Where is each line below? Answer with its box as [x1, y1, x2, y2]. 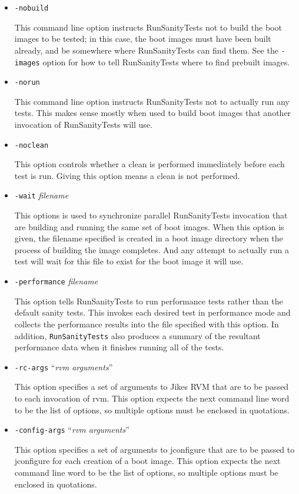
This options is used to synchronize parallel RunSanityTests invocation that [14, 209, 288, 221]
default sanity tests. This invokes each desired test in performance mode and [14, 306, 291, 319]
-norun [14, 78, 40, 87]
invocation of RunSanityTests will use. [14, 118, 152, 130]
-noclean [14, 141, 49, 150]
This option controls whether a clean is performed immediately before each [14, 158, 285, 170]
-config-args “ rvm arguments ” [14, 423, 129, 436]
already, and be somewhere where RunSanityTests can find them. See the [14, 44, 278, 56]
